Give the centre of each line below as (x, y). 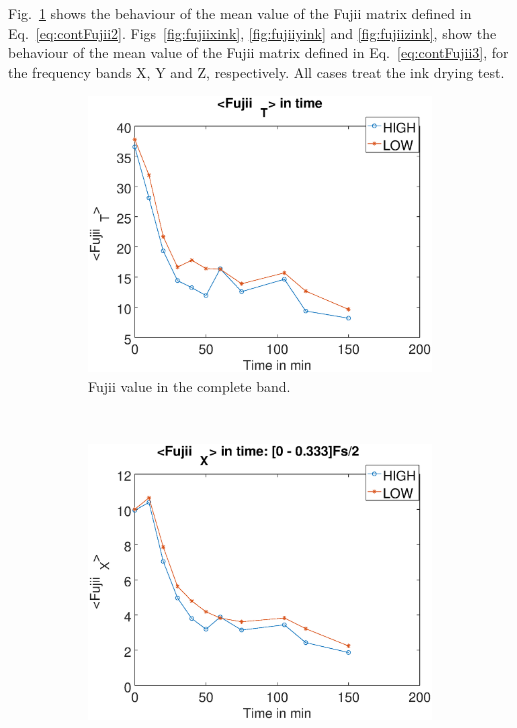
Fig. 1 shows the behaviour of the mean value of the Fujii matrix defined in (240, 13)
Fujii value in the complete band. (189, 385)
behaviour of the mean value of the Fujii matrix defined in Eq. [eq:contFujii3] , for (258, 52)
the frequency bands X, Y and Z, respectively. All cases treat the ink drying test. (256, 71)
